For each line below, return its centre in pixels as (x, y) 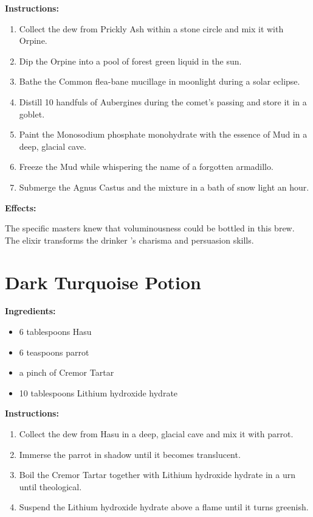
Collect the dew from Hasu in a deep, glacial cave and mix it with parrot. (156, 434)
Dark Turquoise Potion (103, 282)
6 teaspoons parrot (54, 352)
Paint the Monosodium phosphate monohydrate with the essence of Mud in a (163, 134)
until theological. (50, 486)
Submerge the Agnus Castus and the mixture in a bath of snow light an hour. (164, 187)
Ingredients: (30, 311)
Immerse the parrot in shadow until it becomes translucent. (130, 454)
